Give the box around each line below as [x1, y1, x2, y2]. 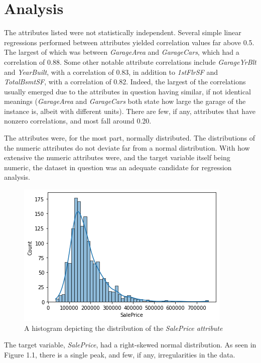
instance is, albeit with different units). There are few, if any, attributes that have [4, 105, 255, 116]
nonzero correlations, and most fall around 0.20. [4, 115, 152, 126]
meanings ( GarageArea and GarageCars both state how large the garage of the [4, 96, 246, 106]
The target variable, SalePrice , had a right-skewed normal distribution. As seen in [4, 339, 256, 350]
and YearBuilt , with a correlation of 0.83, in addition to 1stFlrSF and [4, 66, 218, 77]
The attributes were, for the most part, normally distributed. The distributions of [4, 133, 255, 143]
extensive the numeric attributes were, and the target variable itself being [4, 152, 230, 163]
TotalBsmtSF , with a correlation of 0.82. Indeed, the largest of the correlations [4, 76, 246, 87]
